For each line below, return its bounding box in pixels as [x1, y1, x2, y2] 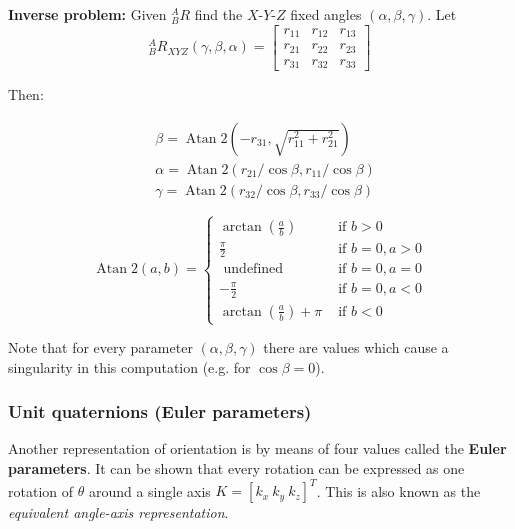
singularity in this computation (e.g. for [8, 356, 251, 377]
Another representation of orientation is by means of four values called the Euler [8, 438, 507, 459]
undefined [223, 262, 284, 277]
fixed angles [290, 4, 362, 24]
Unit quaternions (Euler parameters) [8, 399, 312, 424]
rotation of [8, 480, 74, 501]
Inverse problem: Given [8, 4, 167, 24]
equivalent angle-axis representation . [8, 502, 229, 523]
